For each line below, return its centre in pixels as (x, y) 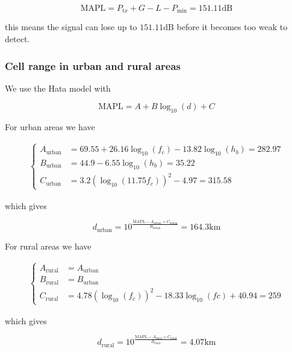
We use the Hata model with (58, 88)
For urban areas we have (50, 127)
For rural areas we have (48, 246)
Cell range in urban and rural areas (93, 65)
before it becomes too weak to (232, 27)
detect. (17, 39)
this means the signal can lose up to (71, 27)
